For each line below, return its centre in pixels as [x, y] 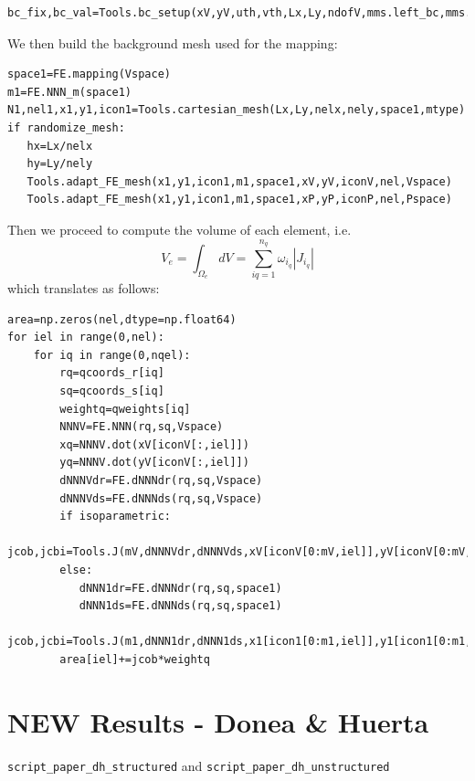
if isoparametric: [115, 517]
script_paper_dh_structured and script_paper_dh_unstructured [199, 765]
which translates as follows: [84, 288]
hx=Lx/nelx [60, 146]
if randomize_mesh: [66, 127]
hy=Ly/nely [60, 164]
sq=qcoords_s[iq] [112, 391]
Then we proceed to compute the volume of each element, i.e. [179, 229]
